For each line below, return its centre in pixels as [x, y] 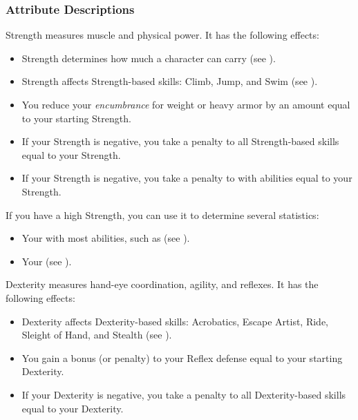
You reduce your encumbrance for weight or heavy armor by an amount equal [186, 104]
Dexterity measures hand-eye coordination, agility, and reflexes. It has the [162, 284]
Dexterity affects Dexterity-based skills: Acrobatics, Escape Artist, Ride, [175, 321]
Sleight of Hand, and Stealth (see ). [97, 335]
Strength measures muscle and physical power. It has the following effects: [162, 35]
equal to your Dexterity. [73, 408]
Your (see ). [47, 261]
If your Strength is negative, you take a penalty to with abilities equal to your [187, 178]
